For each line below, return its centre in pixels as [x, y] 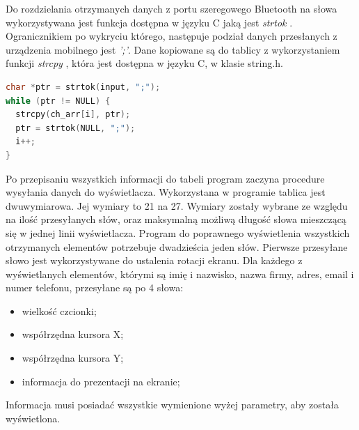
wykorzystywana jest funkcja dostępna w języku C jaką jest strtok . [149, 22]
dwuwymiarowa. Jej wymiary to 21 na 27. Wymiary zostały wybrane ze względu [177, 205]
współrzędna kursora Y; [73, 358]
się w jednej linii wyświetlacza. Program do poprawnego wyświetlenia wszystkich [178, 232]
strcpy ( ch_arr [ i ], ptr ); [73, 115]
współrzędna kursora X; [73, 334]
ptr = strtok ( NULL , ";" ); [75, 128]
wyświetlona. [33, 418]
